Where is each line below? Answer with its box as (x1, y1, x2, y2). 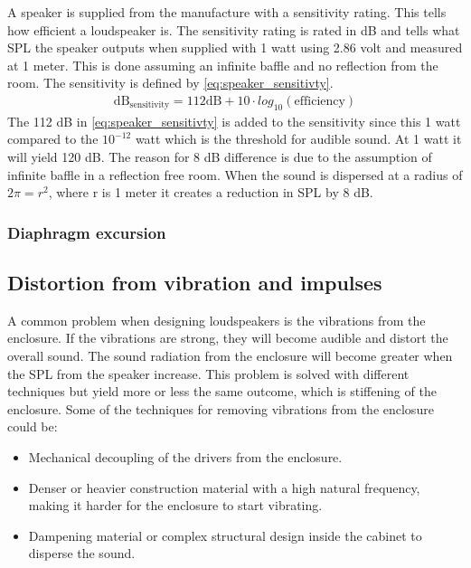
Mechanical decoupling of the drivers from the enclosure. (28, 447, 343, 466)
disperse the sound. (28, 544, 136, 563)
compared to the (7, 129, 99, 148)
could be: (7, 417, 58, 436)
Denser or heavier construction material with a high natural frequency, (28, 478, 420, 497)
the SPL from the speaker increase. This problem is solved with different (7, 364, 410, 383)
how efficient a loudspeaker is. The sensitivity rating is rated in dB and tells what (7, 20, 460, 39)
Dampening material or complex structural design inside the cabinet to (28, 525, 422, 544)
